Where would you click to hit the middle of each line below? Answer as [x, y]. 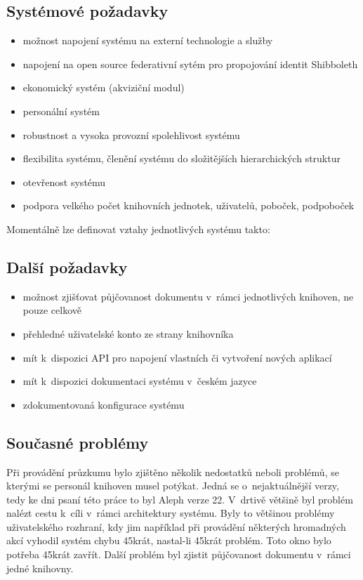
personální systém [61, 111]
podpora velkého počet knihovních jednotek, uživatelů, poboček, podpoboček [189, 205]
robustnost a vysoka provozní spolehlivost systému [131, 134]
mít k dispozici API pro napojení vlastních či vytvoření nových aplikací [177, 357]
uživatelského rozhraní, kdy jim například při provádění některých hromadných [176, 526]
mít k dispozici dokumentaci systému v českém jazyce [140, 381]
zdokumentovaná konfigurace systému [104, 404]
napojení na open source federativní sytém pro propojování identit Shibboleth [190, 64]
